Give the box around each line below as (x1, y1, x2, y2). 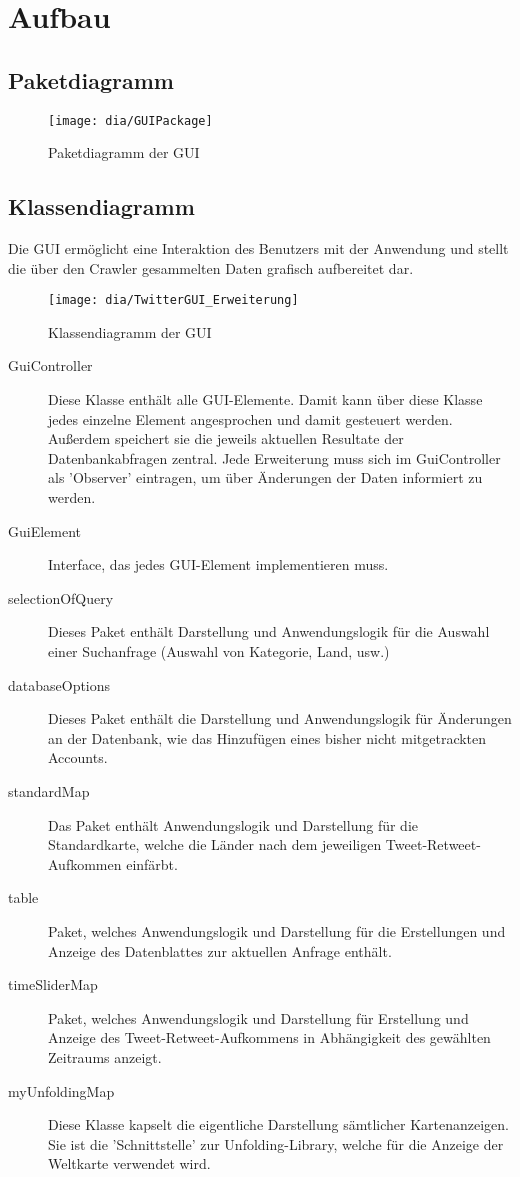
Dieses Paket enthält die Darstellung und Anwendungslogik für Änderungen (48, 708, 512, 729)
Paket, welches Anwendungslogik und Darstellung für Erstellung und (48, 1007, 469, 1028)
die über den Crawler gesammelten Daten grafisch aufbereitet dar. (8, 257, 414, 278)
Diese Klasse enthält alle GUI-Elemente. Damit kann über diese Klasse (48, 389, 483, 410)
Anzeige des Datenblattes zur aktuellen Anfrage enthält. (48, 940, 392, 961)
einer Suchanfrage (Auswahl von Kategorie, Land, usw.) (48, 641, 390, 661)
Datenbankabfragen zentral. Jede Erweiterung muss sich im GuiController (48, 447, 501, 468)
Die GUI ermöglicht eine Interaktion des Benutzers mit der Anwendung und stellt (8, 238, 509, 259)
